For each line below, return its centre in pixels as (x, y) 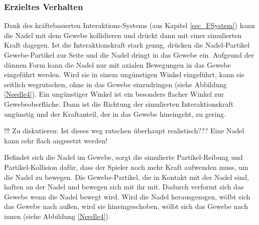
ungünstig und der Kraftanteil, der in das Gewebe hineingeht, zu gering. (115, 114)
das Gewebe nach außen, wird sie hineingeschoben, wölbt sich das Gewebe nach (126, 206)
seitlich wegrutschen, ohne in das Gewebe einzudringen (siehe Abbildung (115, 84)
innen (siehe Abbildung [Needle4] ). (57, 216)
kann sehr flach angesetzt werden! (56, 140)
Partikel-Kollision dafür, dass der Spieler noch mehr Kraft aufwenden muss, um (126, 167)
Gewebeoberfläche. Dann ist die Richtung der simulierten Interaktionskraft (119, 103)
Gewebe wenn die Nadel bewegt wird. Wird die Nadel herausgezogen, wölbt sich (127, 196)
